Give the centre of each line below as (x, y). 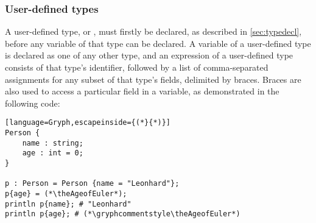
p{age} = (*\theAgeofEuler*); (66, 193)
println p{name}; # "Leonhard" (68, 204)
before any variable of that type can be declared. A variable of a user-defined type (158, 43)
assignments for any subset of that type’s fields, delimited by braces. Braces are (153, 79)
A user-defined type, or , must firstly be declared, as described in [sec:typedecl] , (153, 31)
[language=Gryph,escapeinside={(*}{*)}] (88, 123)
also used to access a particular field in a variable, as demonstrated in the (142, 91)
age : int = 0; (53, 153)
